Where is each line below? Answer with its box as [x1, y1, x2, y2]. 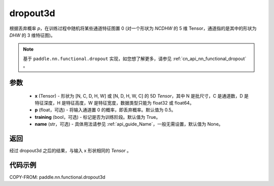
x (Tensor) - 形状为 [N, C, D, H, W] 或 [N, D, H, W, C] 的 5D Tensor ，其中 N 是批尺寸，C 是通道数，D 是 [35, 92, 249, 99]
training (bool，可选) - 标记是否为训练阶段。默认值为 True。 [35, 114, 161, 120]
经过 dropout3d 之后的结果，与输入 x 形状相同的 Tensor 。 [9, 147, 131, 154]
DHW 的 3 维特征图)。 [9, 32, 55, 38]
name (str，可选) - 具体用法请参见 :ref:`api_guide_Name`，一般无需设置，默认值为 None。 [35, 121, 223, 127]
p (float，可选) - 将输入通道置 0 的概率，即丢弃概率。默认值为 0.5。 [35, 107, 176, 113]
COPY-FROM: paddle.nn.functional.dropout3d [9, 174, 106, 180]
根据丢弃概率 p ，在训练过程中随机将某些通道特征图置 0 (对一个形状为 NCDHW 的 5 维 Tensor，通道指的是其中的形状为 [9, 25, 257, 31]
